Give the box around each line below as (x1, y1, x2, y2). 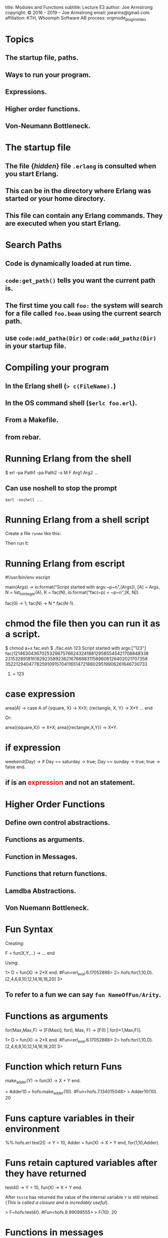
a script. (5, 629, 41, 640)
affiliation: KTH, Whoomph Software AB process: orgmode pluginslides (5, 15, 146, 22)
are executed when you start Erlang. (5, 219, 121, 228)
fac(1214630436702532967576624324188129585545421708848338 (5, 650, 149, 656)
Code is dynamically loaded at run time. (5, 259, 132, 268)
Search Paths (5, 239, 62, 251)
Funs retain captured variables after (5, 1157, 158, 1169)
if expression (5, 742, 61, 754)
